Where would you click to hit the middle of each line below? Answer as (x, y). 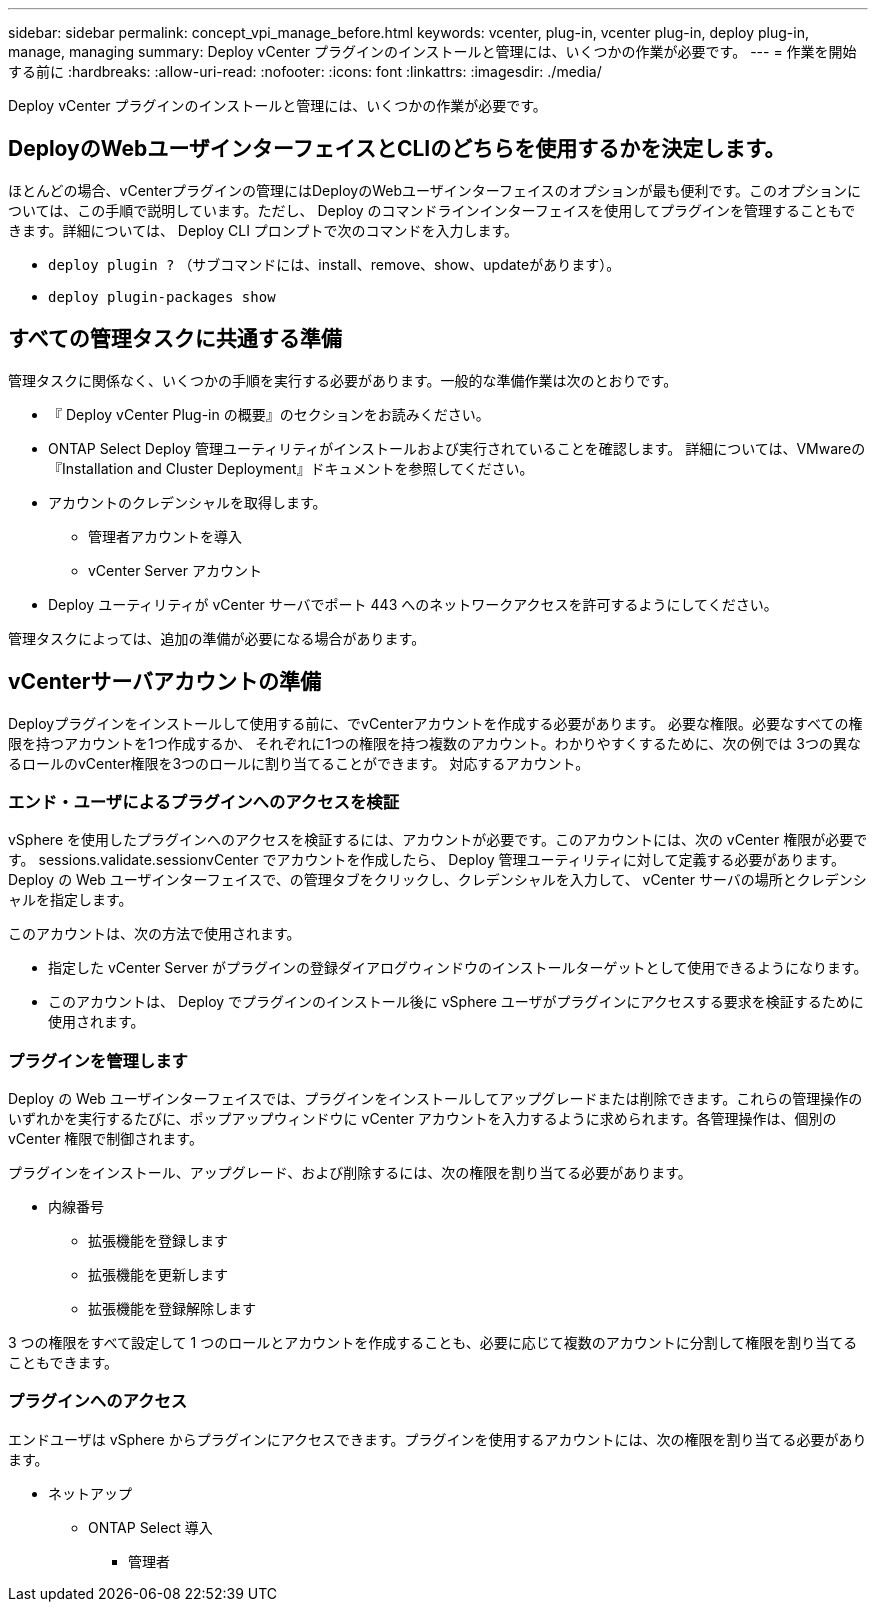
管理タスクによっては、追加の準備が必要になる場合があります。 (217, 638)
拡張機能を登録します (158, 1241)
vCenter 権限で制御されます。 (105, 1139)
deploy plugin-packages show (162, 296)
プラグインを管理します (98, 1060)
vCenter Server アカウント (175, 570)
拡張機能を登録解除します (172, 1309)
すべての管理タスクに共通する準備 (175, 339)
